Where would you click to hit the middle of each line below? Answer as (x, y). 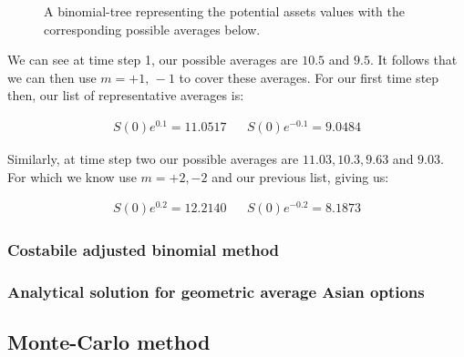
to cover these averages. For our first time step (309, 77)
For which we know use (72, 176)
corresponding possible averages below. (152, 29)
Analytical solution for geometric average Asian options (216, 292)
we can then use (52, 77)
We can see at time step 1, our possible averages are (153, 60)
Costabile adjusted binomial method (144, 250)
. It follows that (413, 60)
